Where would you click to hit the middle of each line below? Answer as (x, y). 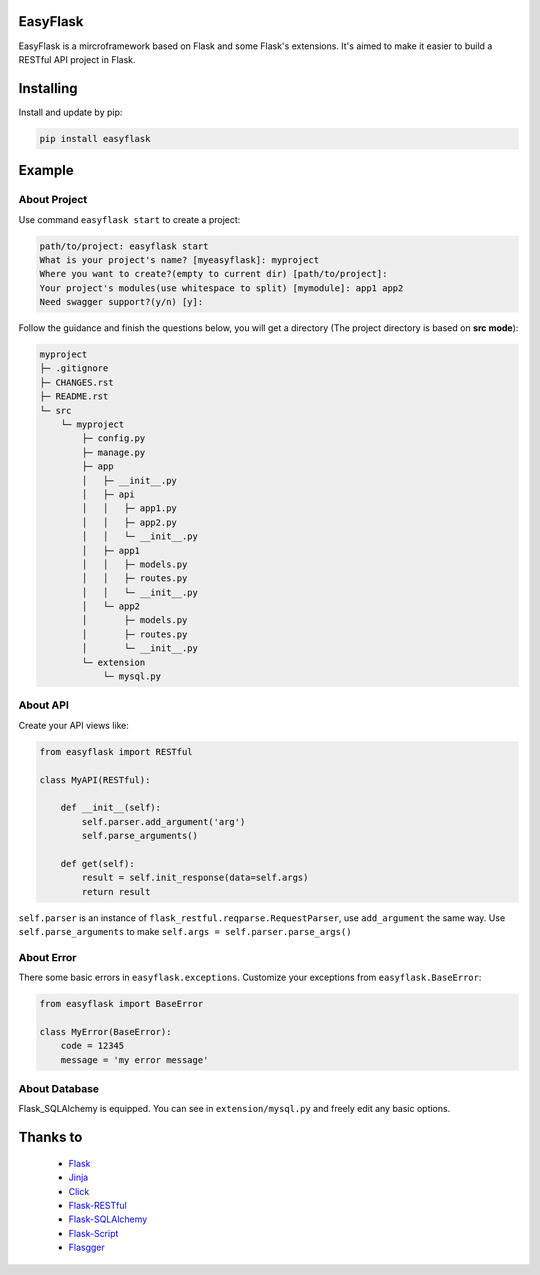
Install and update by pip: (70, 112)
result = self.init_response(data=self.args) (195, 878)
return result (116, 891)
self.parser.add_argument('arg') (163, 821)
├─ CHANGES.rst (76, 382)
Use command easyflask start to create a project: (129, 219)
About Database (59, 1089)
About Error (47, 957)
